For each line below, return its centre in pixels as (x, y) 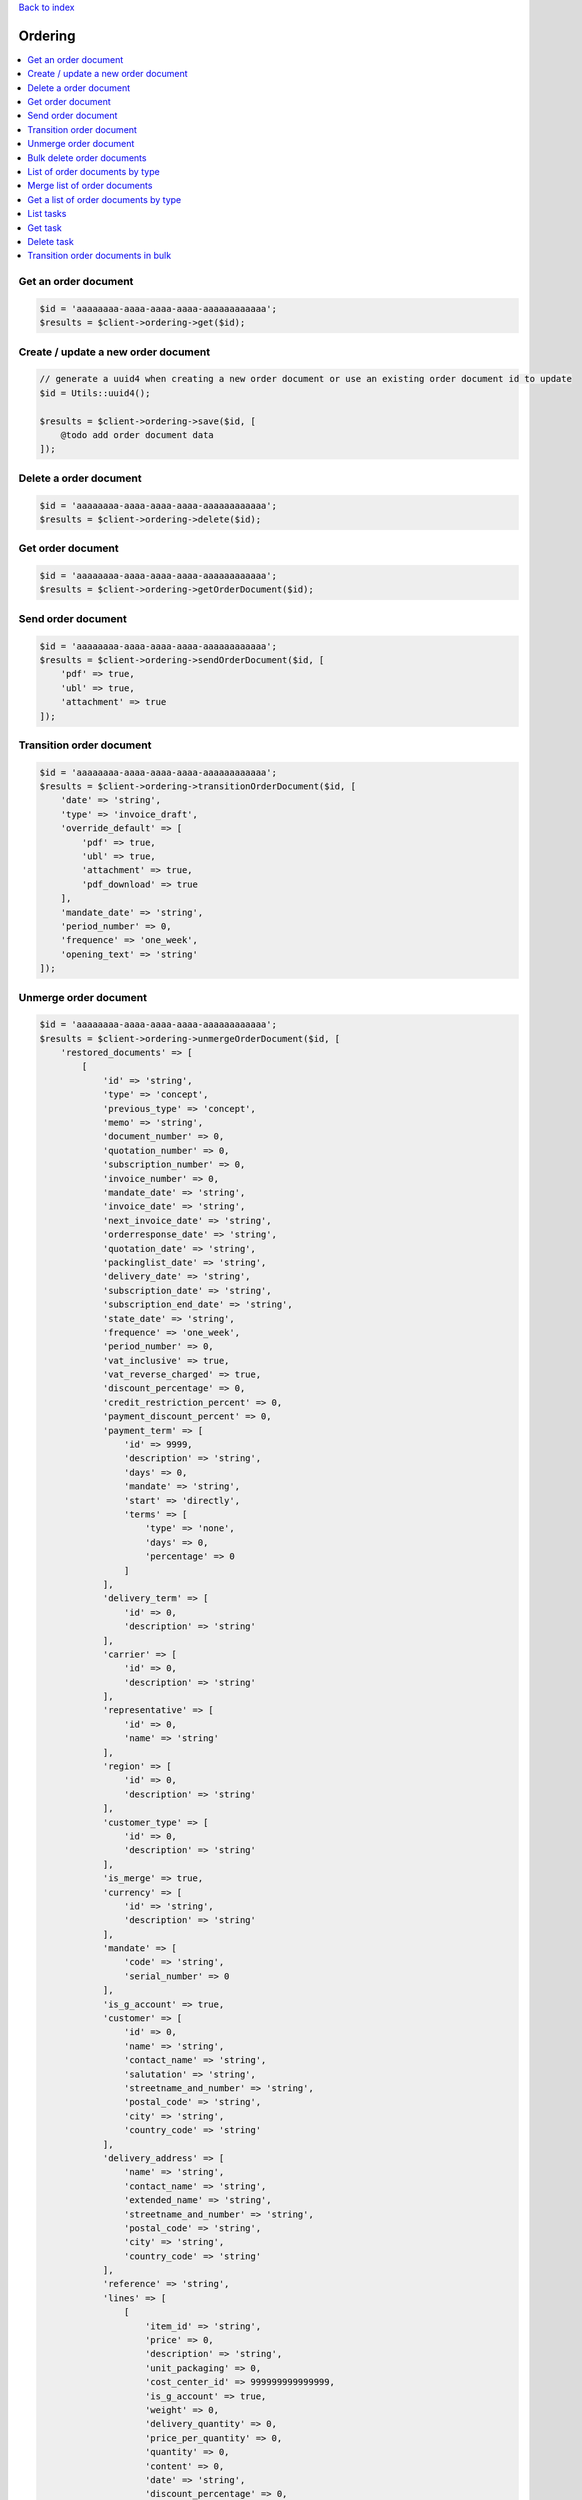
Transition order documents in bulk (99, 256)
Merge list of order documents (90, 186)
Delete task (50, 241)
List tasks (47, 214)
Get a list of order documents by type (104, 199)
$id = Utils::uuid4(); (95, 393)
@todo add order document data (137, 435)
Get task (44, 227)
